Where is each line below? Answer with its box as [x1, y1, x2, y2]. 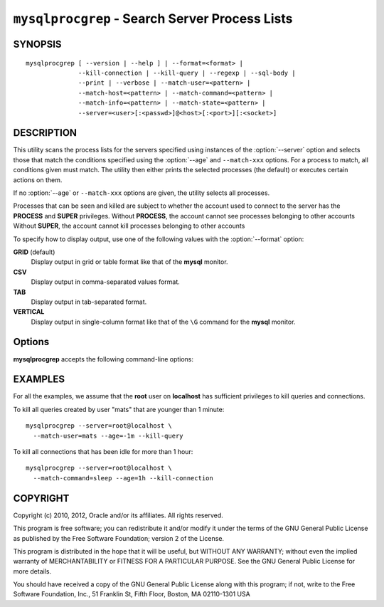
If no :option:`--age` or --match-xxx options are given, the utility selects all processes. [13, 189, 270, 197]
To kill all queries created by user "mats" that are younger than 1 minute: [13, 405, 225, 413]
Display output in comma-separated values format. [31, 278, 181, 286]
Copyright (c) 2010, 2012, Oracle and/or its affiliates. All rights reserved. [13, 511, 223, 519]
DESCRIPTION [13, 127, 78, 139]
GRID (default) [13, 248, 55, 256]
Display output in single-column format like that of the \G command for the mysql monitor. [31, 317, 296, 326]
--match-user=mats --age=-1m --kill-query [33, 431, 184, 440]
